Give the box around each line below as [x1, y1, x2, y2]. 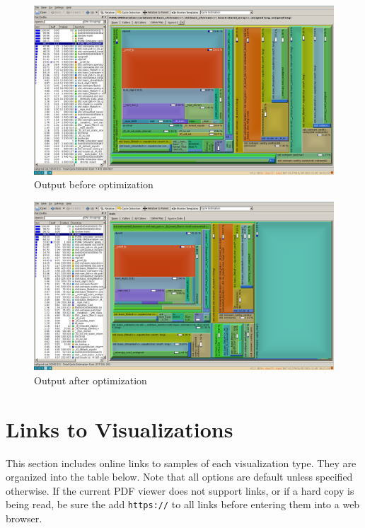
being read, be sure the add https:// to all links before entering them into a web [6, 497, 360, 512]
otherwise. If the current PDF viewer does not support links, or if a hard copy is [6, 483, 354, 498]
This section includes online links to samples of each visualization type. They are [6, 455, 357, 470]
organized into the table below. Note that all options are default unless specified [6, 469, 353, 484]
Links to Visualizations [6, 414, 233, 443]
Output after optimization [34, 372, 147, 387]
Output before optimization [34, 177, 153, 192]
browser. [6, 510, 42, 525]
